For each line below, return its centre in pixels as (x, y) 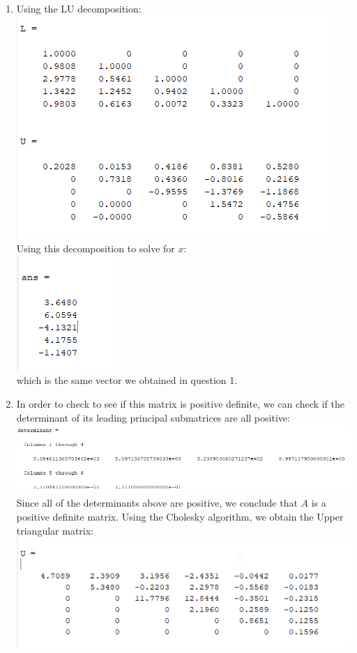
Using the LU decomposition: (79, 8)
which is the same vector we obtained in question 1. (127, 380)
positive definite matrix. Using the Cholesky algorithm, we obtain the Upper (180, 517)
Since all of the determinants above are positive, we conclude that (157, 503)
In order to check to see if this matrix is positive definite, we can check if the (180, 403)
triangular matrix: (55, 530)
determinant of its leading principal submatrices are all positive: (153, 417)
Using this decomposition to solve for (96, 248)
